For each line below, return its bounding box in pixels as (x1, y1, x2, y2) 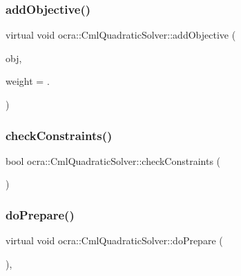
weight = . (6, 74, 50, 88)
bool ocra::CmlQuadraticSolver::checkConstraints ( (6, 153, 221, 168)
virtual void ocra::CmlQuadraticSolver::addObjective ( (6, 28, 236, 42)
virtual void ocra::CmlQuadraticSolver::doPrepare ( (6, 233, 223, 248)
